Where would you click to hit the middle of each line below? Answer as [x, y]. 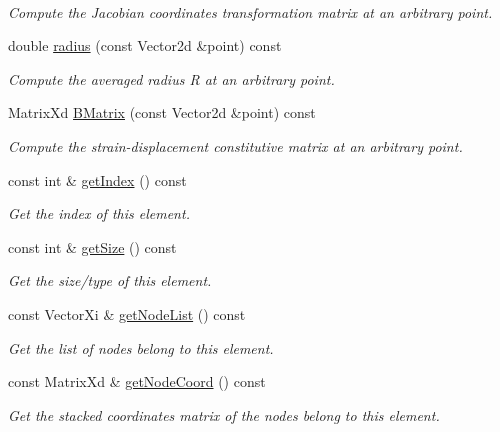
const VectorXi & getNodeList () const [127, 313]
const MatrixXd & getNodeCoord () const [137, 381]
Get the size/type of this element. [110, 280]
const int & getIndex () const [97, 179]
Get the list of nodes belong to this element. [141, 347]
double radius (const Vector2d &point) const [145, 45]
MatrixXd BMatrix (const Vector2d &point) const [162, 112]
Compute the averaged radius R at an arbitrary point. [171, 78]
